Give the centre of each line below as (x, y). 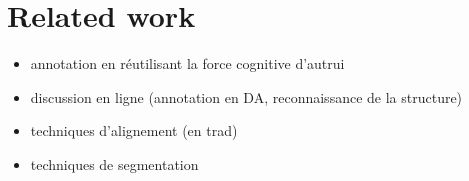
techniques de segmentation (114, 163)
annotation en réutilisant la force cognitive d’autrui (187, 63)
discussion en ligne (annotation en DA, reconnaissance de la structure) (246, 96)
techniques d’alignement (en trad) (134, 130)
